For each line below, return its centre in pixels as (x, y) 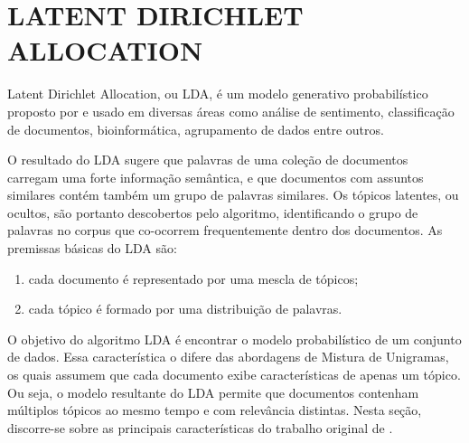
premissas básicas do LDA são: (92, 248)
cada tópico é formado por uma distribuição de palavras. (185, 309)
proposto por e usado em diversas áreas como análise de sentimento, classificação (231, 111)
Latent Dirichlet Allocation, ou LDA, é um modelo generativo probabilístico (218, 94)
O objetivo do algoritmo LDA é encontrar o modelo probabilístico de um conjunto (234, 339)
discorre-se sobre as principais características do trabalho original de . (200, 427)
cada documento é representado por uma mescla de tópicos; (193, 278)
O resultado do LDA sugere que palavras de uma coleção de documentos (208, 160)
